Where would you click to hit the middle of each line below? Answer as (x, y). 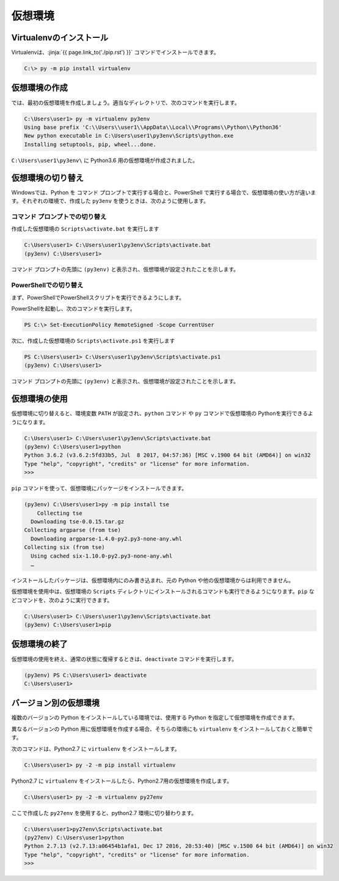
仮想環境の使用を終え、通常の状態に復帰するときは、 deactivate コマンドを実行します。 (124, 659)
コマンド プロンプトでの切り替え (59, 216)
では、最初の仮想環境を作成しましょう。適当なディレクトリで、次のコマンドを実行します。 (126, 102)
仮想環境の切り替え (47, 178)
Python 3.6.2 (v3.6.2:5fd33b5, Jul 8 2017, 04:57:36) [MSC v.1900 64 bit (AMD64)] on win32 (167, 455)
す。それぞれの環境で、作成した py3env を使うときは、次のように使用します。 (110, 201)
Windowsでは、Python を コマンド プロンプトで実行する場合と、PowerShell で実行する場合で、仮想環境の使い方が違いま (164, 192)
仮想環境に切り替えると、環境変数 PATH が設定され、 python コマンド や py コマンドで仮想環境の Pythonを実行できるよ (162, 413)
